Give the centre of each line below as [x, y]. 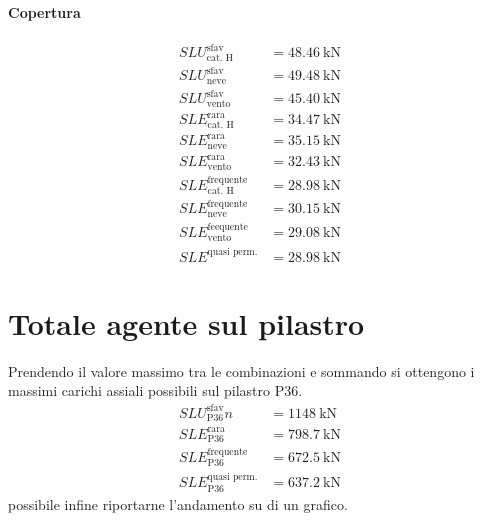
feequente [227, 226]
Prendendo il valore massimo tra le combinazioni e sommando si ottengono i [241, 370]
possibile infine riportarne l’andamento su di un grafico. [178, 503]
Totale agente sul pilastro [186, 322]
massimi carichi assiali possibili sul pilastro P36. [155, 390]
